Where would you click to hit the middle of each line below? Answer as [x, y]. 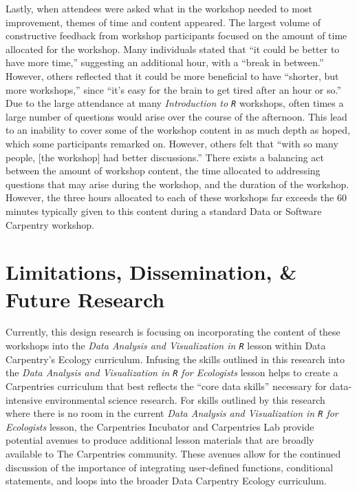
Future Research [85, 299]
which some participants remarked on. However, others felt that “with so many [172, 143]
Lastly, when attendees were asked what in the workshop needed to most [159, 8]
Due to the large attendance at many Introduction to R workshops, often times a [175, 103]
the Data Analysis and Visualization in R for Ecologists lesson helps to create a [172, 372]
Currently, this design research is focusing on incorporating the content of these [173, 332]
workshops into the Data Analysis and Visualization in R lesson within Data [166, 346]
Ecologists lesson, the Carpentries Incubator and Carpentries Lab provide [160, 426]
